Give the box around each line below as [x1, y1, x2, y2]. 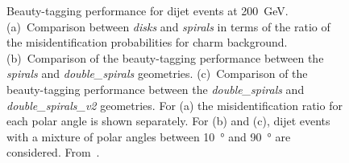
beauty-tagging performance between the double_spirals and [6, 80, 305, 97]
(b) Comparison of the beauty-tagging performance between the [6, 49, 324, 66]
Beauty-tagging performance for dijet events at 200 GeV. [6, 2, 289, 18]
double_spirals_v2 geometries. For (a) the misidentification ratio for [6, 96, 343, 113]
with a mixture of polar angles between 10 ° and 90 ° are [6, 128, 291, 145]
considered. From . [6, 144, 100, 161]
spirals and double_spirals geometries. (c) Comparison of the [6, 65, 308, 82]
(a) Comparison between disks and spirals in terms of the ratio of [6, 18, 330, 35]
